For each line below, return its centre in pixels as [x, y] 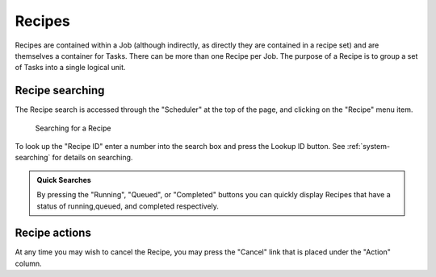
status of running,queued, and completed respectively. [128, 206]
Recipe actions [53, 233]
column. [28, 263]
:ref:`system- [369, 147]
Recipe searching [60, 91]
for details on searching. [92, 158]
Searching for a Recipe [73, 128]
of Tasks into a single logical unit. [70, 68]
